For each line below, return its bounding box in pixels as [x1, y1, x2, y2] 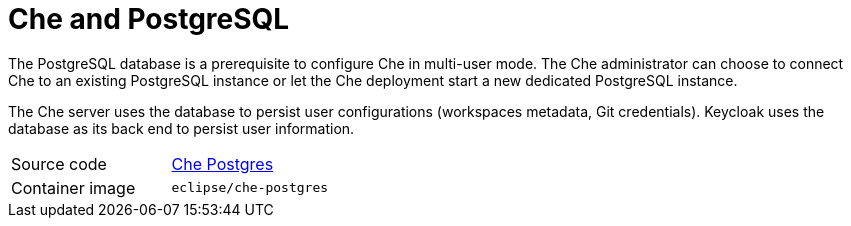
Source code [11, 153, 107, 174]
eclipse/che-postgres [171, 180, 329, 196]
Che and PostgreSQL [8, 2, 290, 36]
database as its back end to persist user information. [8, 119, 355, 137]
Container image [11, 177, 136, 198]
